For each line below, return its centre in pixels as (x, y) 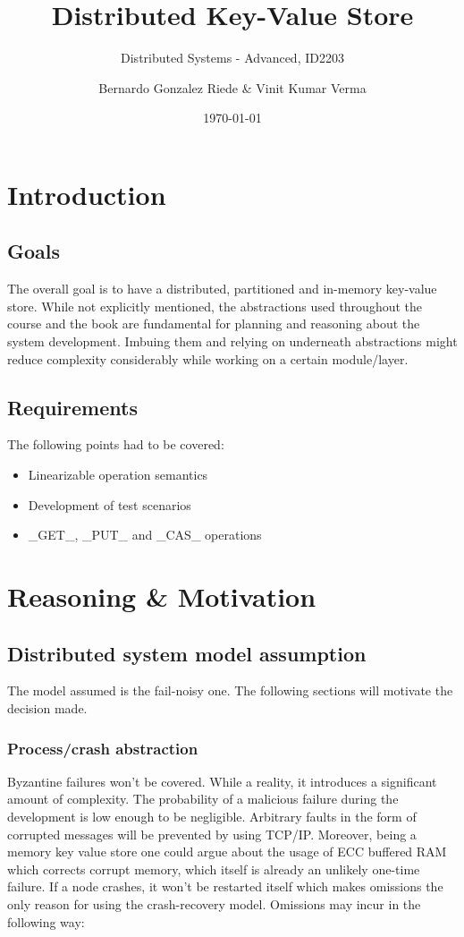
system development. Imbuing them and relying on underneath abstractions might (232, 341)
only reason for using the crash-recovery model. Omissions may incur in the (214, 903)
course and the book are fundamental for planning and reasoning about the (214, 324)
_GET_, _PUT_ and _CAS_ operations (145, 535)
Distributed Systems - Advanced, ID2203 (232, 58)
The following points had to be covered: (116, 444)
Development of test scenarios (110, 504)
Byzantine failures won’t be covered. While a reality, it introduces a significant (222, 781)
